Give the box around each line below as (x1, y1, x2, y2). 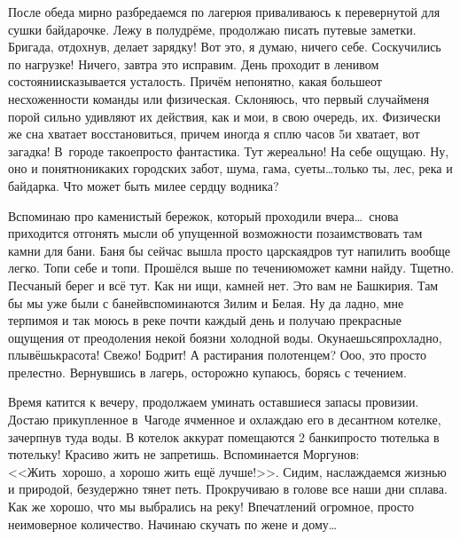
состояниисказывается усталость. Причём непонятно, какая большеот (8, 72, 382, 91)
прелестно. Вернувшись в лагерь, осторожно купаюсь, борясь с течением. (8, 362, 407, 381)
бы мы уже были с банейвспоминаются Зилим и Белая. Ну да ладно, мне (8, 293, 404, 312)
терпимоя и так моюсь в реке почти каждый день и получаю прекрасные (8, 311, 402, 329)
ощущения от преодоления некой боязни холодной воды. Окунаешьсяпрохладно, (8, 328, 442, 346)
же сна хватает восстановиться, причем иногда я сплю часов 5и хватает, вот (8, 124, 420, 143)
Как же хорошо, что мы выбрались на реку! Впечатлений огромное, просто (8, 497, 414, 516)
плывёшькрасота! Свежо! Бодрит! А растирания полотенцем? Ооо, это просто (8, 345, 426, 364)
